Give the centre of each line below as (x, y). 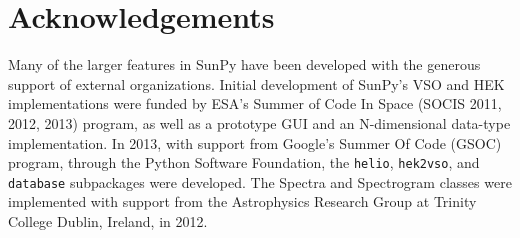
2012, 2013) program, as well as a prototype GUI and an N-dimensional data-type (259, 122)
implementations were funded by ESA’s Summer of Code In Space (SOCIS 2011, (255, 103)
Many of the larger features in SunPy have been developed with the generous (244, 64)
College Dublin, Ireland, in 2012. (108, 221)
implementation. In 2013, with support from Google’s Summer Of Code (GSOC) (255, 142)
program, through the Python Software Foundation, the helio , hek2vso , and (244, 162)
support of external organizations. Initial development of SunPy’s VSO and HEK (256, 83)
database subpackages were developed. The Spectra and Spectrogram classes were (260, 181)
